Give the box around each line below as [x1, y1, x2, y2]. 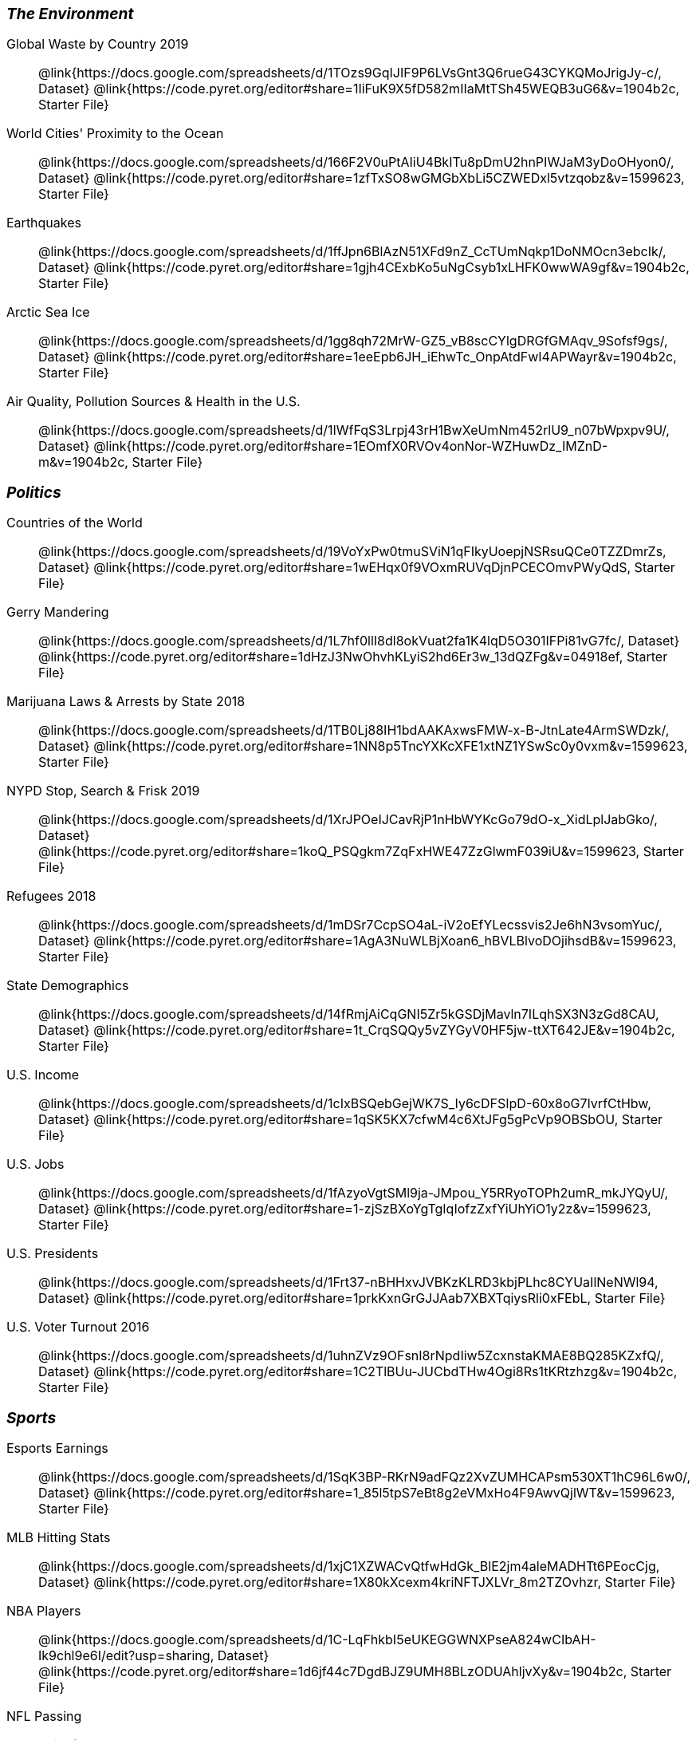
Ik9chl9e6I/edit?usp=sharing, [38, 1647, 214, 1663]
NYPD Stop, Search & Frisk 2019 [6, 783, 200, 799]
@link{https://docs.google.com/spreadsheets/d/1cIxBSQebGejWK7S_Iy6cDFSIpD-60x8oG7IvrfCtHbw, [38, 1095, 651, 1111]
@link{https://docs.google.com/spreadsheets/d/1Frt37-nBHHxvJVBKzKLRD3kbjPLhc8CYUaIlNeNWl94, [38, 1274, 659, 1290]
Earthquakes [6, 215, 82, 231]
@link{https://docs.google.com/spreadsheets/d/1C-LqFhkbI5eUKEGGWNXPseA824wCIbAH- [38, 1631, 596, 1647]
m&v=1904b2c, [38, 454, 128, 470]
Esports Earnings [6, 1440, 108, 1456]
